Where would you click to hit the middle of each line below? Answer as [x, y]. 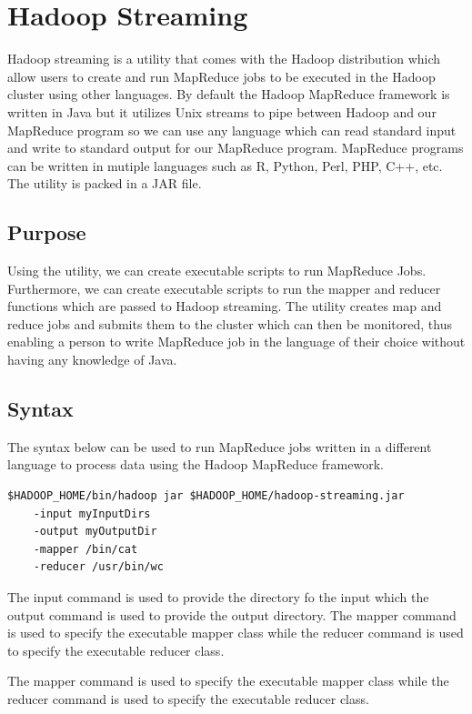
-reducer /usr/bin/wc [98, 567]
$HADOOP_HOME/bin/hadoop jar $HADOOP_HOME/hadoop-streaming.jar [206, 496]
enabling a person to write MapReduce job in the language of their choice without [236, 342]
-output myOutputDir [95, 532]
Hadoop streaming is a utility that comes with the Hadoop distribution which [224, 59]
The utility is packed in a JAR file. [105, 183]
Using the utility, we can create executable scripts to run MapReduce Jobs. [217, 271]
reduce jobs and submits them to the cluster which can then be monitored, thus [230, 323]
